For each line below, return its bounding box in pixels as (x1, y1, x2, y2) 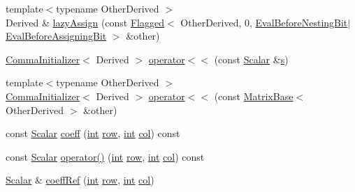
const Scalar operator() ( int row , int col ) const (6, 149, 205, 163)
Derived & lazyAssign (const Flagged (6, 15, 165, 29)
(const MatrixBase (214, 88, 294, 103)
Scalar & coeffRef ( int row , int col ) (6, 173, 154, 187)
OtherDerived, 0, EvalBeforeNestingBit (180, 15, 348, 29)
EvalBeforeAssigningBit (6, 29, 107, 43)
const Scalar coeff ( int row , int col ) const (6, 126, 180, 141)
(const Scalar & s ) (214, 51, 289, 66)
